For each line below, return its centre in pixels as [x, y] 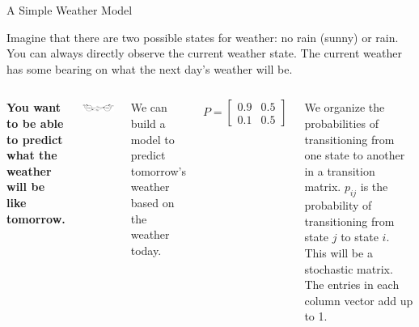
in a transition [340, 170]
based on [152, 202]
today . [146, 250]
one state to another [355, 155]
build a [148, 123]
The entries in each [352, 285]
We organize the [345, 107]
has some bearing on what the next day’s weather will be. [150, 68]
